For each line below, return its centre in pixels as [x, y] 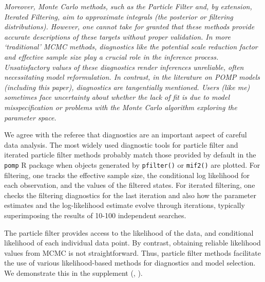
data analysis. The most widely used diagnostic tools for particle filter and [121, 144]
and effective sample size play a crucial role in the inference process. [111, 56]
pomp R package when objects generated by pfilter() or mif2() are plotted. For [132, 164]
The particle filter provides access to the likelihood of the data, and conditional [129, 232]
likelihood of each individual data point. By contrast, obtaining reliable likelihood [132, 243]
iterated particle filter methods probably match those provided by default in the [130, 155]
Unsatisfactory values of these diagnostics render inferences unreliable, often [124, 67]
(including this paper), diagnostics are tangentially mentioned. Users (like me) [127, 87]
